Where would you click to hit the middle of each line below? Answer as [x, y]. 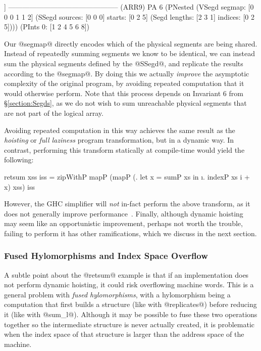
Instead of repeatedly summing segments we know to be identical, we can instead [129, 53]
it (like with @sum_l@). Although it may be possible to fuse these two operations [131, 314]
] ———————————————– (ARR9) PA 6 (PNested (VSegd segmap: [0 [129, 7]
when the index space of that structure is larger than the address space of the [124, 334]
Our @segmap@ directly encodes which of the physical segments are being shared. [131, 43]
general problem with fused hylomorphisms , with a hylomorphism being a [117, 294]
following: [19, 160]
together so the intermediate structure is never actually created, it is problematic [129, 324]
